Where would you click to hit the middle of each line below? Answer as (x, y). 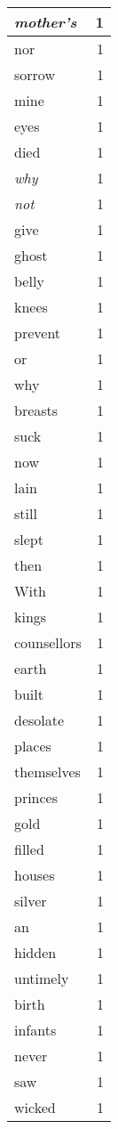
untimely (42, 978)
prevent (38, 333)
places (33, 746)
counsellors (48, 642)
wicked (35, 1107)
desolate (39, 720)
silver (31, 901)
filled (29, 849)
